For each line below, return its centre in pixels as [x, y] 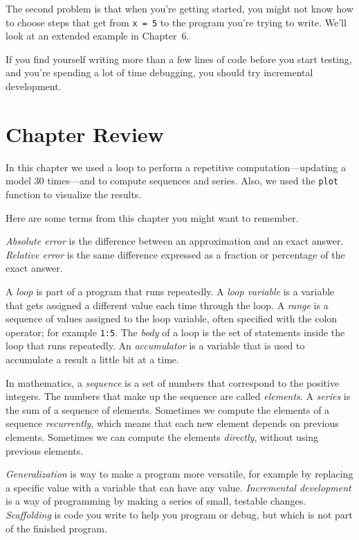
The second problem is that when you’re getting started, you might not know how [179, 8]
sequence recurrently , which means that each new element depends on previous [172, 423]
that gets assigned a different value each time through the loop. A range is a [167, 305]
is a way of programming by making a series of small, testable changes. [156, 501]
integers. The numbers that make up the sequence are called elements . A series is [178, 396]
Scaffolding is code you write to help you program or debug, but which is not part [179, 514]
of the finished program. [56, 528]
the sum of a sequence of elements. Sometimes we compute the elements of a [168, 409]
